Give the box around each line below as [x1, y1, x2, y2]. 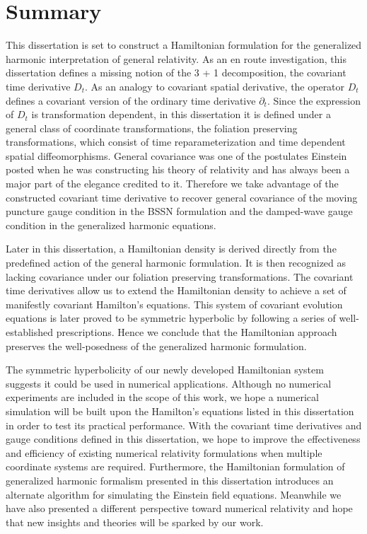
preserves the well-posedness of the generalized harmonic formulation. [6, 338, 307, 353]
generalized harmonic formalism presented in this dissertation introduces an [6, 472, 334, 487]
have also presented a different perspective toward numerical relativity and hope [6, 501, 353, 516]
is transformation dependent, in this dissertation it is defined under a [31, 107, 331, 122]
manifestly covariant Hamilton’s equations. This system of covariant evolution [6, 296, 343, 311]
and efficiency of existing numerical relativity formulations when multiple [6, 445, 322, 460]
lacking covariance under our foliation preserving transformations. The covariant [6, 269, 354, 284]
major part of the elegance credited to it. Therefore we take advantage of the [6, 176, 339, 191]
